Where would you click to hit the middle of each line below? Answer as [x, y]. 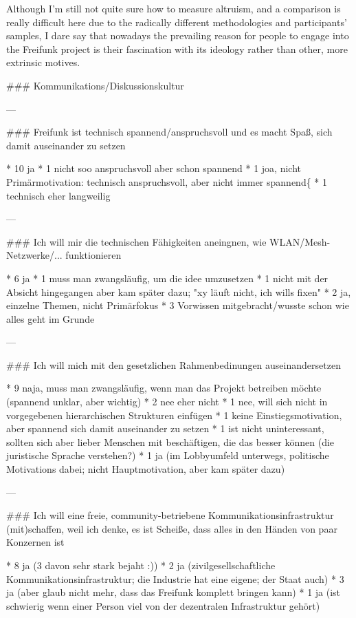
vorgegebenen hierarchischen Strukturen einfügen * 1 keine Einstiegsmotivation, [174, 415]
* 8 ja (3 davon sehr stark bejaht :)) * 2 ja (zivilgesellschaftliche [141, 565]
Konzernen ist [35, 542]
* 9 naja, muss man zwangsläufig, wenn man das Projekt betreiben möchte [164, 388]
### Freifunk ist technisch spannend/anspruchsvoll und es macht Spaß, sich [169, 132]
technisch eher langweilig [58, 195]
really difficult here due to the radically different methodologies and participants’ [177, 22]
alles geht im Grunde [51, 318]
